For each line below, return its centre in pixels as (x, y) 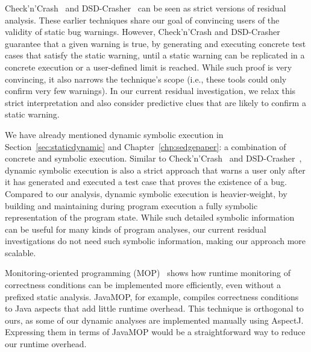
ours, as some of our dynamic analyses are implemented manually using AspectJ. (154, 320)
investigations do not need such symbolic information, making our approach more (155, 241)
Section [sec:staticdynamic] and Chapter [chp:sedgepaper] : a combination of (146, 146)
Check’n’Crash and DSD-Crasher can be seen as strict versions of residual (146, 8)
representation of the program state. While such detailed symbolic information (150, 217)
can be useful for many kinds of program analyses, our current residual (136, 229)
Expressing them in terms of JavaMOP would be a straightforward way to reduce (155, 332)
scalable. (20, 252)
